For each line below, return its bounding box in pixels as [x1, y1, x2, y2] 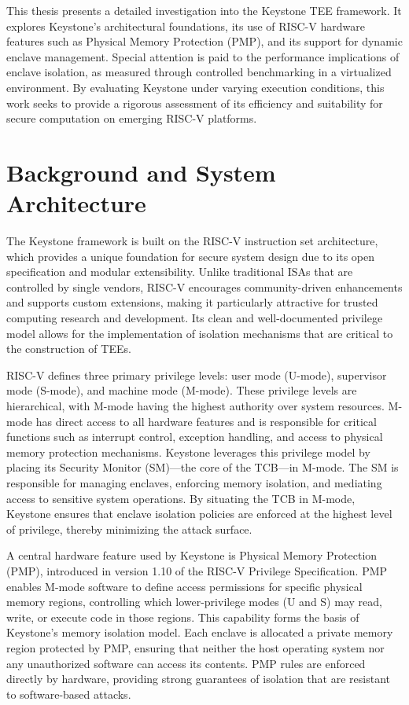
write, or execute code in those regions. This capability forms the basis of [6, 608, 359, 625]
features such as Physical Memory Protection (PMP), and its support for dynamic [6, 33, 403, 50]
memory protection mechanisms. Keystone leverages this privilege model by [6, 443, 370, 460]
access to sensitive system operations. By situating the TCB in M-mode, [6, 490, 356, 506]
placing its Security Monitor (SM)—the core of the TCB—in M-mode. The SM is [6, 459, 399, 476]
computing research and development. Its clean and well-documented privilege [6, 310, 383, 326]
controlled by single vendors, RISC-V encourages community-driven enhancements [6, 278, 403, 295]
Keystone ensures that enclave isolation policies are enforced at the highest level [6, 505, 392, 522]
